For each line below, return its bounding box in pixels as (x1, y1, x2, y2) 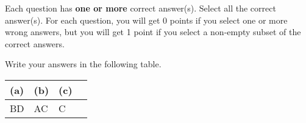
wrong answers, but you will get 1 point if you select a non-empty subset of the (5, 25, 301, 38)
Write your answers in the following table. (5, 58, 162, 70)
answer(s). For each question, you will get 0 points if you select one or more (5, 13, 288, 26)
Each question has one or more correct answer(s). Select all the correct (5, 2, 276, 14)
